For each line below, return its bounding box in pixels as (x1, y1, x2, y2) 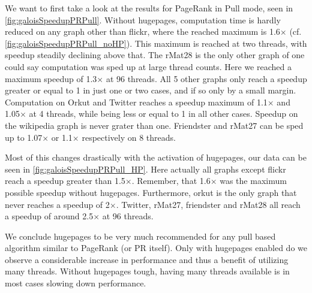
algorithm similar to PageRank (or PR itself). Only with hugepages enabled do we (5, 241, 307, 254)
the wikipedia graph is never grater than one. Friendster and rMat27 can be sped (5, 119, 304, 131)
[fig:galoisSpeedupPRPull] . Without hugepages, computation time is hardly (5, 13, 281, 26)
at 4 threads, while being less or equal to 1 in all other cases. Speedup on (29, 107, 298, 120)
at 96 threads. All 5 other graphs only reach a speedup (106, 72, 307, 84)
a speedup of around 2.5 (5, 210, 94, 222)
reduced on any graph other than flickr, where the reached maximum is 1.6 (5, 25, 280, 38)
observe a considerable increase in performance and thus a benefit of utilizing (5, 253, 289, 265)
